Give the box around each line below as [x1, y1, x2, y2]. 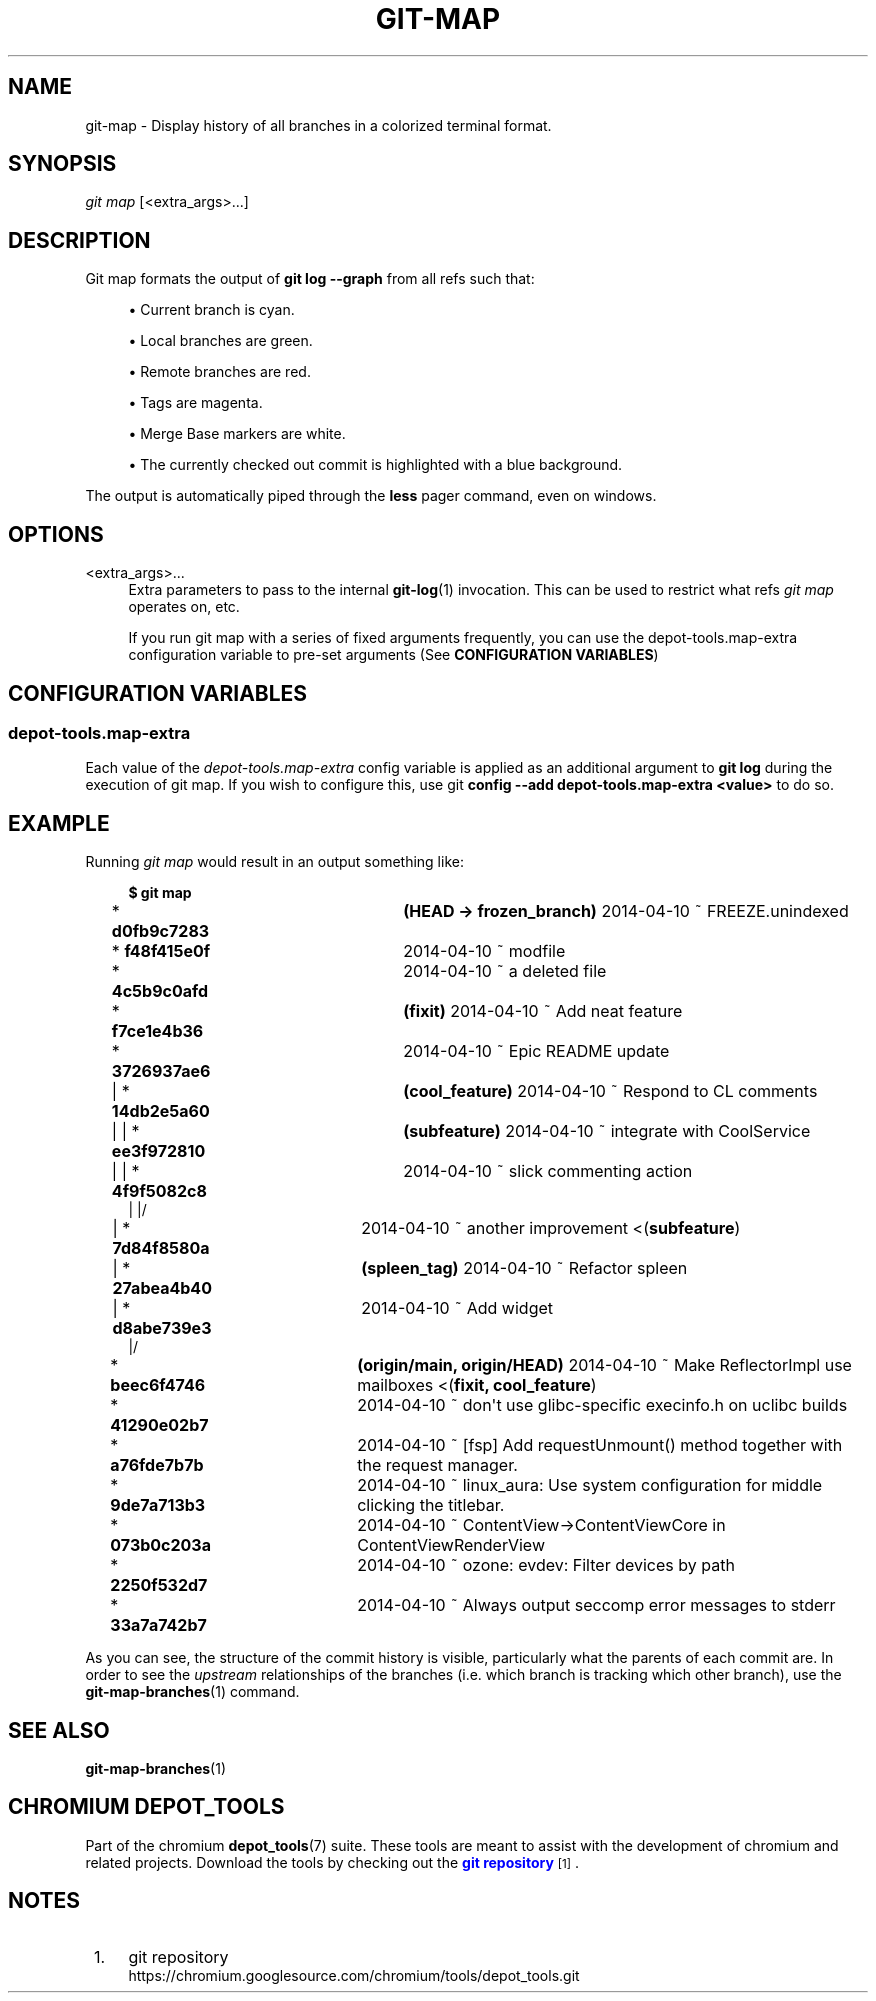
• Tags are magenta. [128, 394, 263, 412]
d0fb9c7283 [111, 921, 210, 942]
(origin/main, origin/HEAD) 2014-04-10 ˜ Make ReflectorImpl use [357, 1355, 852, 1376]
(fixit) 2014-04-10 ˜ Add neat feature [403, 1001, 683, 1022]
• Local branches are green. [128, 332, 313, 350]
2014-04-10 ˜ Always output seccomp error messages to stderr [357, 1595, 836, 1616]
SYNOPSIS [8, 151, 117, 177]
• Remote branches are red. [128, 363, 311, 381]
